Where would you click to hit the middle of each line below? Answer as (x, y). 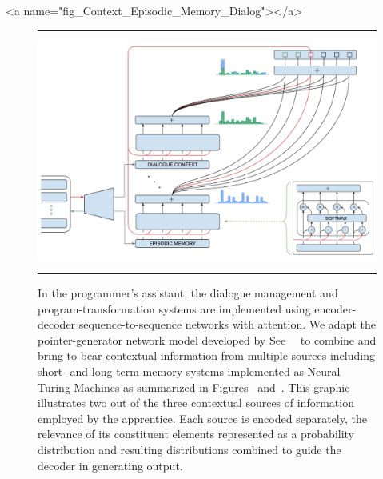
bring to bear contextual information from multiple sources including (206, 355)
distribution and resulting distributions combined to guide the (190, 449)
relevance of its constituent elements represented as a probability (196, 434)
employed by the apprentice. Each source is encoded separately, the (202, 418)
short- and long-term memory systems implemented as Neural (189, 371)
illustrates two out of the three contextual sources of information (196, 403)
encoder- (335, 308)
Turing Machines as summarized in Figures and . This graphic (194, 387)
